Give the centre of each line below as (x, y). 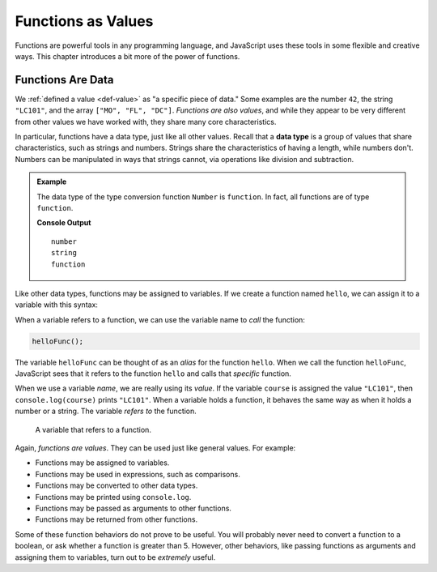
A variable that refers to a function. (93, 429)
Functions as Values (84, 21)
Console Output (64, 223)
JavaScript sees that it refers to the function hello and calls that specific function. (153, 374)
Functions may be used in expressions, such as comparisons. (138, 474)
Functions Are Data (64, 80)
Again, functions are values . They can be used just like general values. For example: (155, 448)
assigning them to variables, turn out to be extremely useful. (115, 557)
